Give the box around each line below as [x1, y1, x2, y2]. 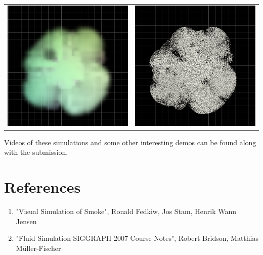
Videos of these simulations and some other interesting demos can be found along [4, 137, 256, 147]
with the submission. [4, 147, 68, 157]
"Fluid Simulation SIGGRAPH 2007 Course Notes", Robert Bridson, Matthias [16, 233, 258, 243]
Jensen [16, 216, 37, 226]
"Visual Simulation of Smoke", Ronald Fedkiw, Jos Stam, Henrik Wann [16, 206, 236, 217]
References [4, 177, 81, 197]
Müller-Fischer [16, 242, 61, 253]
